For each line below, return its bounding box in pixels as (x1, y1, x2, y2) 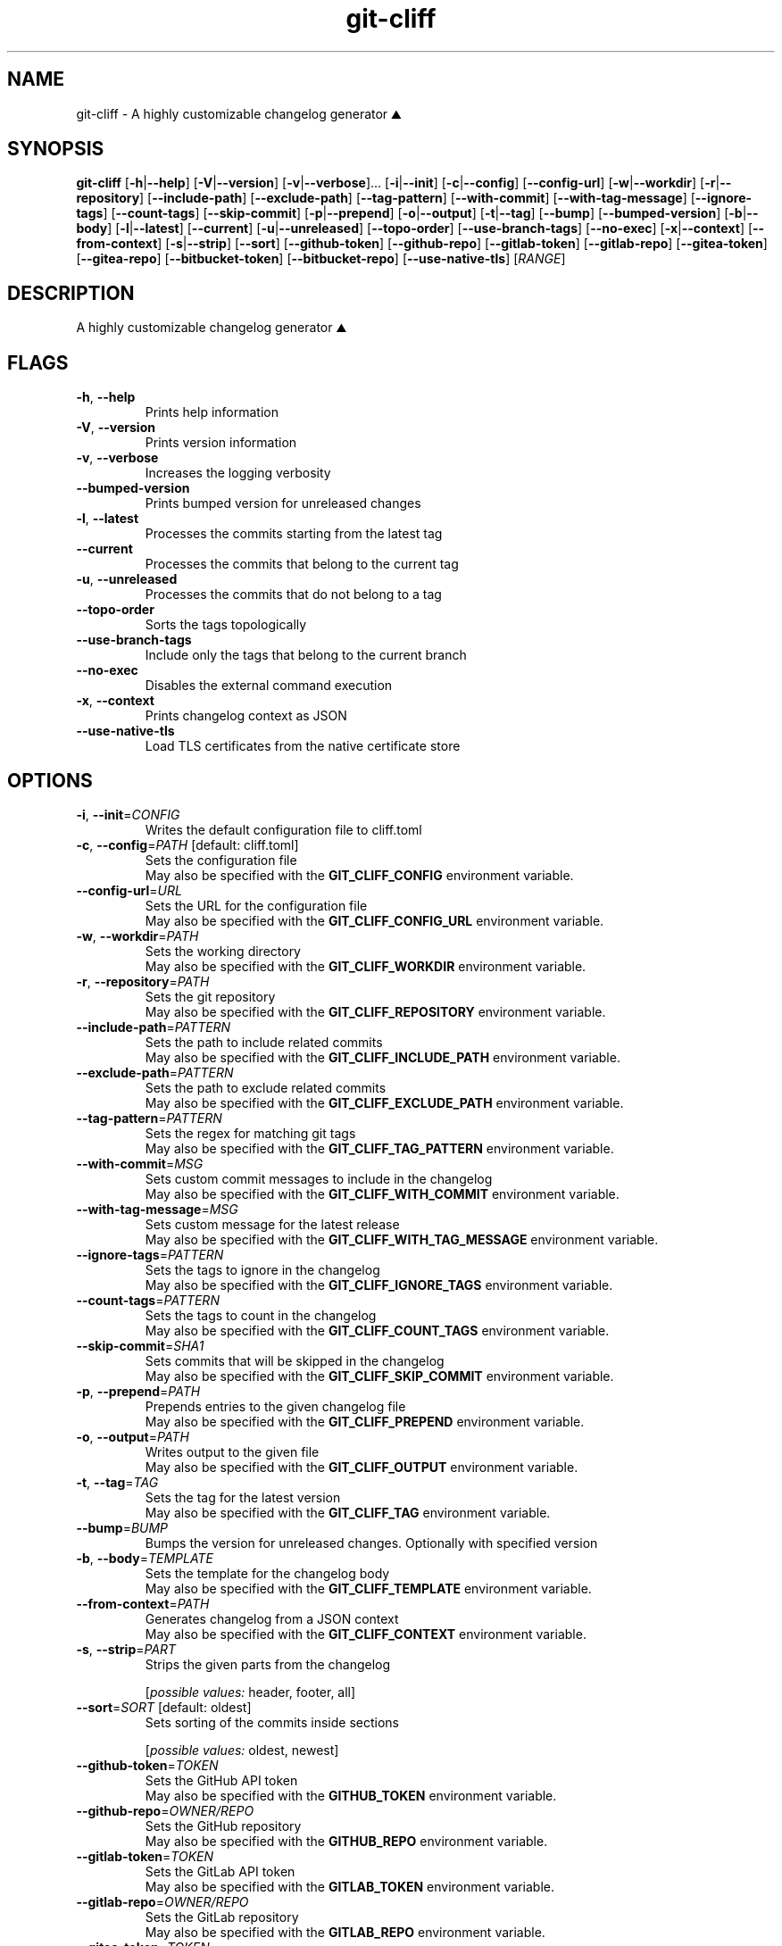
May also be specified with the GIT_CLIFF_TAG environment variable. (145, 1504, 551, 1520)
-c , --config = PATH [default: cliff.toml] (76, 836, 299, 852)
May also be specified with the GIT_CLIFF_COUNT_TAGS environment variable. (145, 1322, 610, 1338)
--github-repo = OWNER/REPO (76, 1802, 254, 1818)
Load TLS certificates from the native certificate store (145, 738, 461, 754)
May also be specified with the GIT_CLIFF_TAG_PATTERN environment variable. (145, 1140, 614, 1156)
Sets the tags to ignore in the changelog (145, 1261, 380, 1277)
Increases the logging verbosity (145, 465, 331, 481)
